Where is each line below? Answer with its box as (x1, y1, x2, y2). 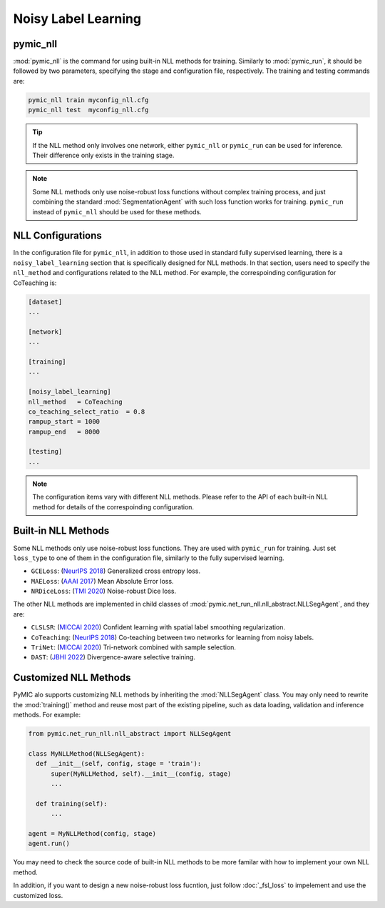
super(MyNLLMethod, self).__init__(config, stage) (51, 769, 232, 778)
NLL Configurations (13, 229, 103, 242)
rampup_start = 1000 (28, 418, 100, 426)
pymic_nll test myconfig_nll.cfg (28, 106, 149, 114)
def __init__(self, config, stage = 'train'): (36, 759, 202, 768)
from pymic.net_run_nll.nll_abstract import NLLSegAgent (28, 729, 232, 738)
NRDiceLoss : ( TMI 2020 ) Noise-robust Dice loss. (31, 587, 177, 596)
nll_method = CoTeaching (28, 397, 123, 406)
